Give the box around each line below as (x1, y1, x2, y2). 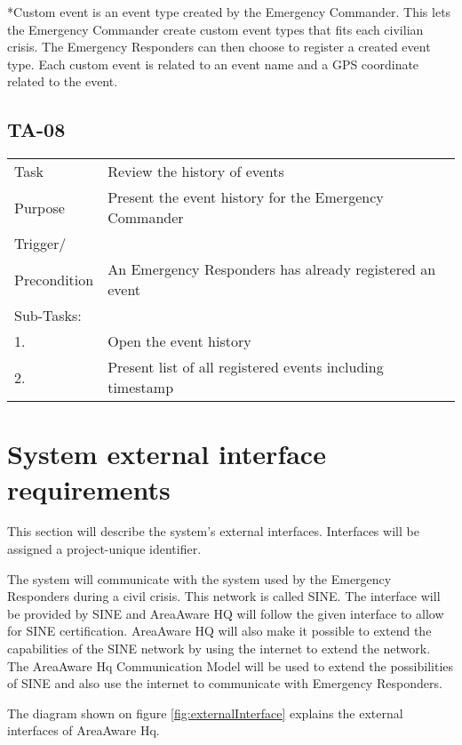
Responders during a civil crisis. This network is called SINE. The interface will (7, 587, 441, 605)
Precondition (14, 268, 94, 290)
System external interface (7, 436, 326, 472)
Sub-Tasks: (14, 305, 82, 326)
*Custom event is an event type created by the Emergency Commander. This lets (7, 3, 451, 20)
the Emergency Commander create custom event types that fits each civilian (7, 20, 424, 38)
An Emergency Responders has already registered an (108, 259, 436, 280)
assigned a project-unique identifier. (7, 540, 202, 558)
